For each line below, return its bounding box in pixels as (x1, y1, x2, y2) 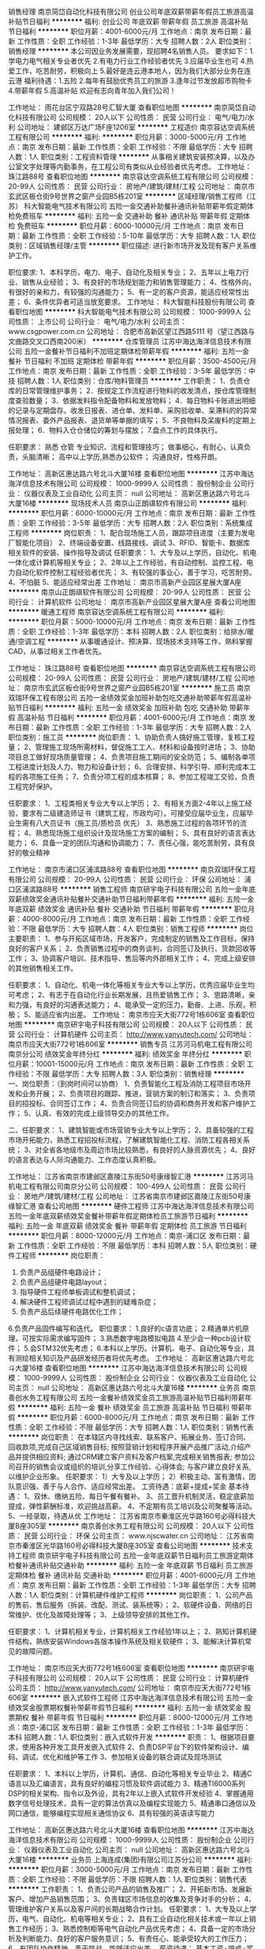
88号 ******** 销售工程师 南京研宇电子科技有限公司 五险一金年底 (42, 884, 256, 894)
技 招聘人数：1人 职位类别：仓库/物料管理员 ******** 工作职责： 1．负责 (8, 376, 244, 385)
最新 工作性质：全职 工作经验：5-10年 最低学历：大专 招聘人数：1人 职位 (21, 231, 256, 240)
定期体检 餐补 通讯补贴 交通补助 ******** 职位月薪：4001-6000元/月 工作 (8, 1571, 249, 1579)
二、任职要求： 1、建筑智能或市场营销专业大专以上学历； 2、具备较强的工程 (8, 1125, 255, 1135)
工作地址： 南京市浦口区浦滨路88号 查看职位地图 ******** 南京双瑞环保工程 (8, 865, 256, 874)
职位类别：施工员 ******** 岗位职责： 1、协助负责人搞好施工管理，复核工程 (8, 733, 256, 742)
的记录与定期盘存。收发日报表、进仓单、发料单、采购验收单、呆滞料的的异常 (8, 406, 257, 415)
